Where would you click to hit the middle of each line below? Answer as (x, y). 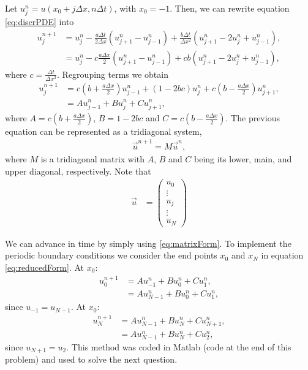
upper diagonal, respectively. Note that (78, 171)
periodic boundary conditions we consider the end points (111, 255)
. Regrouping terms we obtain (113, 74)
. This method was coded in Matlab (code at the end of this (179, 347)
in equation (282, 255)
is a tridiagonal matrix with (93, 159)
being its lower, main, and (243, 159)
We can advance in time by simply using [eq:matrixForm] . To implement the (148, 243)
